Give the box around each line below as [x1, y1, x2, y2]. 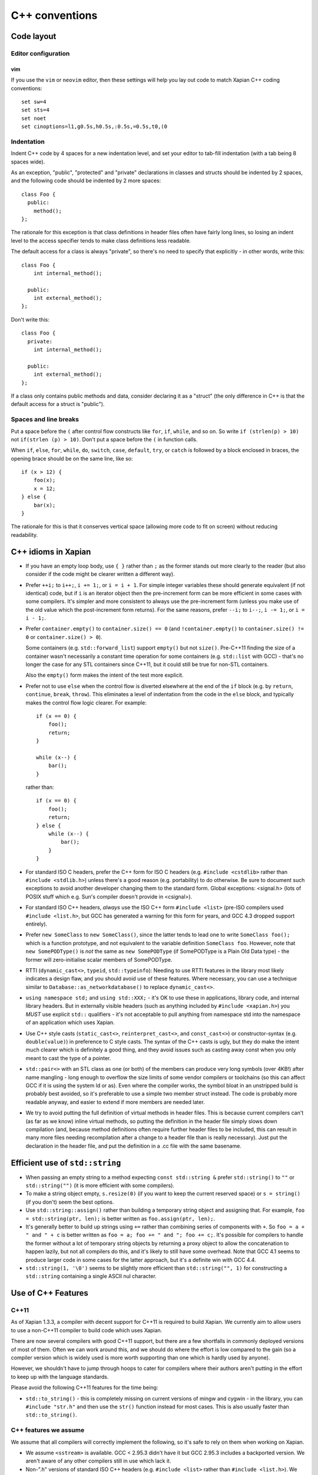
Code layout [11, 31, 57, 41]
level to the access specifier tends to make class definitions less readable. [11, 237, 191, 244]
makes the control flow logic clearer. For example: [25, 699, 147, 706]
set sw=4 [21, 98, 47, 105]
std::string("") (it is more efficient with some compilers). [25, 1182, 175, 1189]
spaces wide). [11, 158, 45, 165]
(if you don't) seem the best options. [25, 1198, 114, 1205]
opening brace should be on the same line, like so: [11, 455, 133, 462]
